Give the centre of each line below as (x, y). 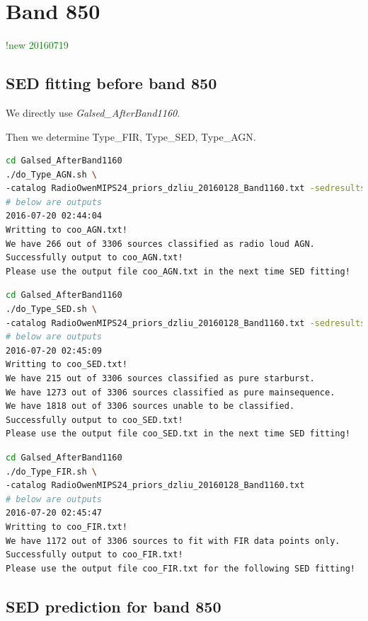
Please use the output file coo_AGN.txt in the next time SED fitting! (178, 271)
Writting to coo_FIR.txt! (67, 527)
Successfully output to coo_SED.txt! (94, 420)
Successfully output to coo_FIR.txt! (94, 555)
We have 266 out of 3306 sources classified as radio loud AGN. (160, 244)
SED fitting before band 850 (111, 83)
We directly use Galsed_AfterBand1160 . (93, 112)
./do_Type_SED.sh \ (51, 309)
